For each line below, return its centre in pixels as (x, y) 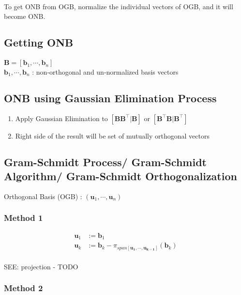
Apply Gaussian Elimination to (61, 118)
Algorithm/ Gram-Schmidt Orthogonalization (120, 176)
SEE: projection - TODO (41, 266)
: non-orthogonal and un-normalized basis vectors (105, 71)
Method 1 (23, 218)
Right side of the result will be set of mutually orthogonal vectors (112, 135)
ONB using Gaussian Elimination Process (110, 98)
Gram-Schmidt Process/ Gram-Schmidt (105, 162)
